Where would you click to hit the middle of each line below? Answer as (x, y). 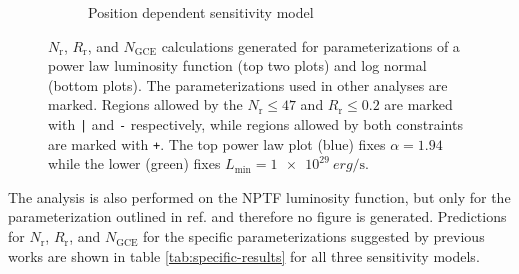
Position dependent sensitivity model (201, 12)
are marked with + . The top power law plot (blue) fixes (217, 143)
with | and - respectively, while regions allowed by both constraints (255, 123)
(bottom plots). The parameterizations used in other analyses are (248, 84)
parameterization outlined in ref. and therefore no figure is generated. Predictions (257, 216)
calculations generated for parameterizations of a (310, 45)
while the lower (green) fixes (134, 163)
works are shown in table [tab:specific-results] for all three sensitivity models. (244, 255)
